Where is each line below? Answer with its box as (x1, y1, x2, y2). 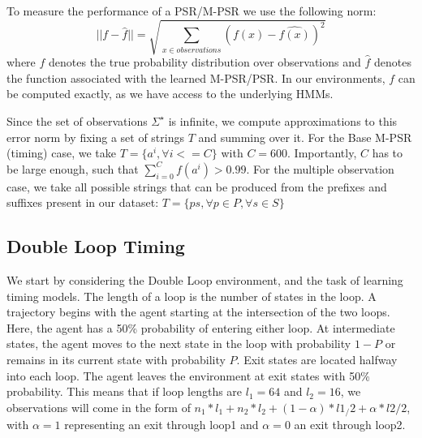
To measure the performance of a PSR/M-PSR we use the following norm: (6, 2, 377, 19)
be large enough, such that (6, 160, 139, 177)
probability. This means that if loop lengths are (6, 383, 243, 400)
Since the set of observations (6, 112, 148, 129)
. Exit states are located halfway (236, 351, 398, 368)
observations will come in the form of (6, 398, 191, 415)
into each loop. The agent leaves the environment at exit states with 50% (6, 367, 370, 384)
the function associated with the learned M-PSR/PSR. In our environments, (6, 69, 385, 86)
